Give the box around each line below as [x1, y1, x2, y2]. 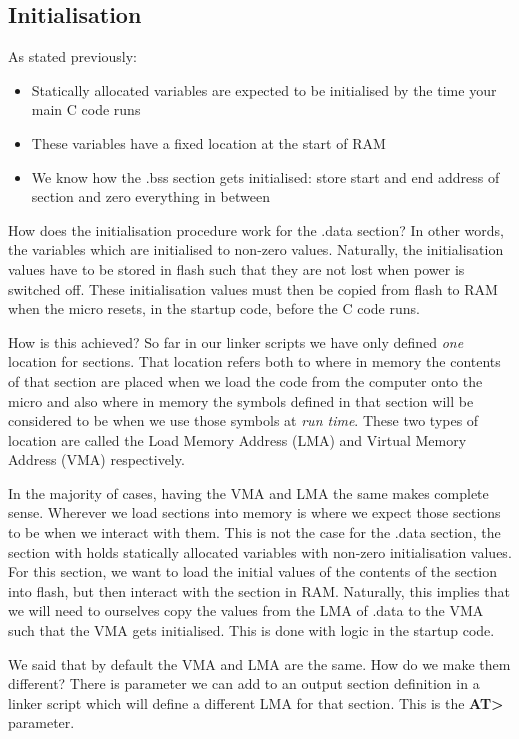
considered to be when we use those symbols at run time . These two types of [8, 410, 479, 431]
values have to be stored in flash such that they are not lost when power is [8, 258, 465, 279]
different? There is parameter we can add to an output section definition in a [8, 673, 480, 694]
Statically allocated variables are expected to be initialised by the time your [31, 79, 497, 100]
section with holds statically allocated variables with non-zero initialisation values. [8, 541, 512, 562]
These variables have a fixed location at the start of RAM [31, 132, 386, 153]
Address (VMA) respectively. [8, 449, 185, 470]
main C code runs [31, 99, 141, 120]
